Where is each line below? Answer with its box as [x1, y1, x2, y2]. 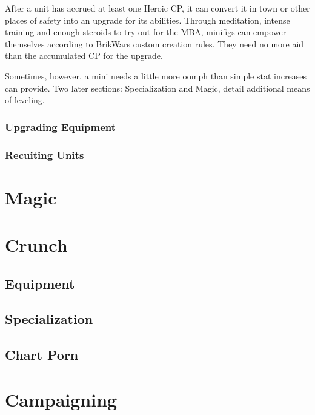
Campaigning [5, 386, 118, 411]
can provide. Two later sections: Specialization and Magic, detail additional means [5, 81, 310, 94]
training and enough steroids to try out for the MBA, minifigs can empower [5, 25, 287, 38]
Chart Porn [5, 345, 79, 364]
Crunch [5, 232, 68, 257]
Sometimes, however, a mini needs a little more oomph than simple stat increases [5, 69, 307, 82]
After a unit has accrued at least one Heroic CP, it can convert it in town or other [5, 2, 310, 14]
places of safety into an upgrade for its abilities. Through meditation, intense [5, 13, 290, 26]
